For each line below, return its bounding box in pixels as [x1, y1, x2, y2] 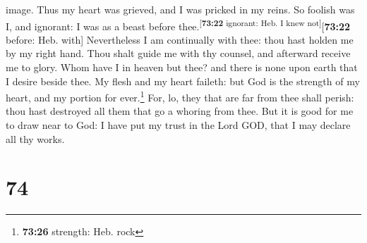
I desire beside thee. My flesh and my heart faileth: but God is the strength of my [6, 73, 360, 88]
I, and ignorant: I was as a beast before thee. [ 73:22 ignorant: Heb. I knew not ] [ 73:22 [6, 16, 351, 33]
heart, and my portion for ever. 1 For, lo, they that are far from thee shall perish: [6, 88, 354, 104]
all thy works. [6, 131, 65, 146]
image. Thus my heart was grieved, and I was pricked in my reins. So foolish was [6, 2, 355, 16]
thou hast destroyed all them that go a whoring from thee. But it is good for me [6, 104, 354, 118]
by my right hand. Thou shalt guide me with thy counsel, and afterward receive [6, 46, 351, 61]
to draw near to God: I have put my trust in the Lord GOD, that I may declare [6, 118, 351, 132]
